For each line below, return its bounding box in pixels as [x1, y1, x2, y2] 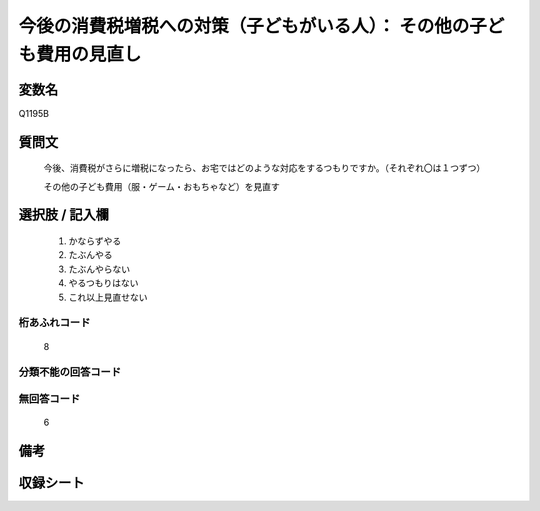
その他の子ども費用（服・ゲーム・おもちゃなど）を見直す [43, 180, 280, 192]
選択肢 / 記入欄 [18, 206, 110, 224]
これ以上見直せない [68, 291, 148, 303]
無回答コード [18, 391, 81, 405]
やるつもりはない [68, 277, 139, 289]
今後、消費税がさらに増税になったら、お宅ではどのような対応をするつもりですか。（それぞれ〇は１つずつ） [43, 162, 486, 174]
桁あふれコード [18, 316, 91, 330]
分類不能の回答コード [18, 365, 122, 379]
